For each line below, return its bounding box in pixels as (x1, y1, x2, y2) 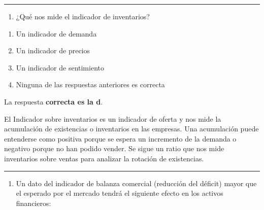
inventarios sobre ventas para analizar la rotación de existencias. (4, 153, 204, 163)
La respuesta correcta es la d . (4, 96, 103, 107)
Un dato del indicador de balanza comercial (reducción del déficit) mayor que (16, 178, 257, 188)
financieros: (16, 197, 51, 208)
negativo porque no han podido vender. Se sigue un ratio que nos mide (4, 143, 224, 154)
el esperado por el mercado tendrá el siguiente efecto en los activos (16, 188, 223, 198)
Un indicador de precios (16, 45, 90, 56)
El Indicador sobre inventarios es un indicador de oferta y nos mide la (4, 113, 221, 124)
